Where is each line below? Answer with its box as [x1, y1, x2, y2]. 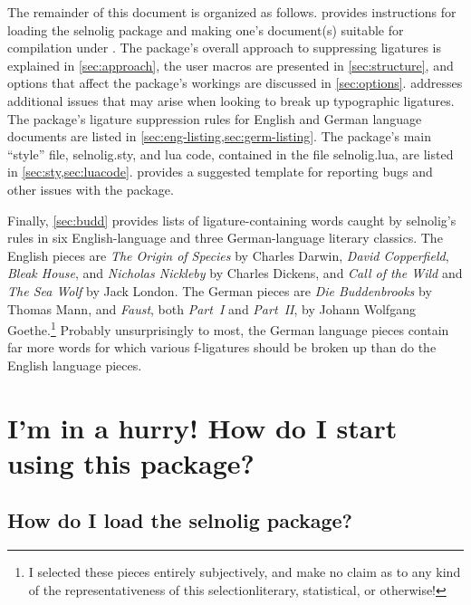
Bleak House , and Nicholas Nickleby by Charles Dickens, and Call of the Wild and [7, 264, 463, 283]
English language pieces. [7, 355, 142, 374]
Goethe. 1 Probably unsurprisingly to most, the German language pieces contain [7, 318, 449, 339]
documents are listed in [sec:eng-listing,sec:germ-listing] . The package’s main [7, 127, 432, 146]
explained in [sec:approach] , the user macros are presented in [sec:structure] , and [7, 55, 454, 74]
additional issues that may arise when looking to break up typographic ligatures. [7, 91, 455, 110]
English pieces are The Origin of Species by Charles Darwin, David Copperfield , [7, 245, 449, 264]
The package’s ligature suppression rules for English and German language [7, 109, 422, 128]
